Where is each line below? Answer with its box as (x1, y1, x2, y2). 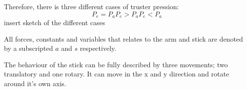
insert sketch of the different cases (4, 17, 105, 28)
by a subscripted (4, 43, 53, 53)
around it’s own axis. (4, 78, 66, 89)
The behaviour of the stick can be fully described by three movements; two (4, 59, 228, 69)
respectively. (80, 43, 117, 53)
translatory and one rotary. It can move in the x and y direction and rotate (4, 69, 229, 79)
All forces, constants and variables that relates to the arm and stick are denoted (4, 33, 243, 44)
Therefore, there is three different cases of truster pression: (4, 1, 179, 11)
